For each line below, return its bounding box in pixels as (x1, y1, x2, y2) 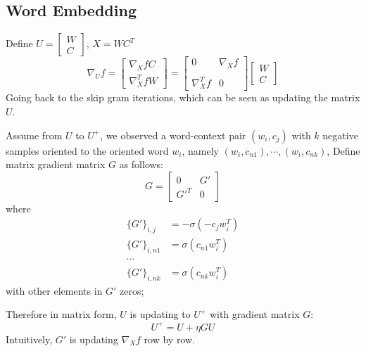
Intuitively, (6, 331, 53, 346)
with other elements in (6, 283, 103, 298)
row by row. (144, 331, 195, 346)
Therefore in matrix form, (6, 307, 117, 321)
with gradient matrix (209, 307, 300, 321)
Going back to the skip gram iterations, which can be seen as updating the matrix (6, 90, 360, 105)
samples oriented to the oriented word (6, 143, 169, 158)
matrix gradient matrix (6, 157, 106, 172)
